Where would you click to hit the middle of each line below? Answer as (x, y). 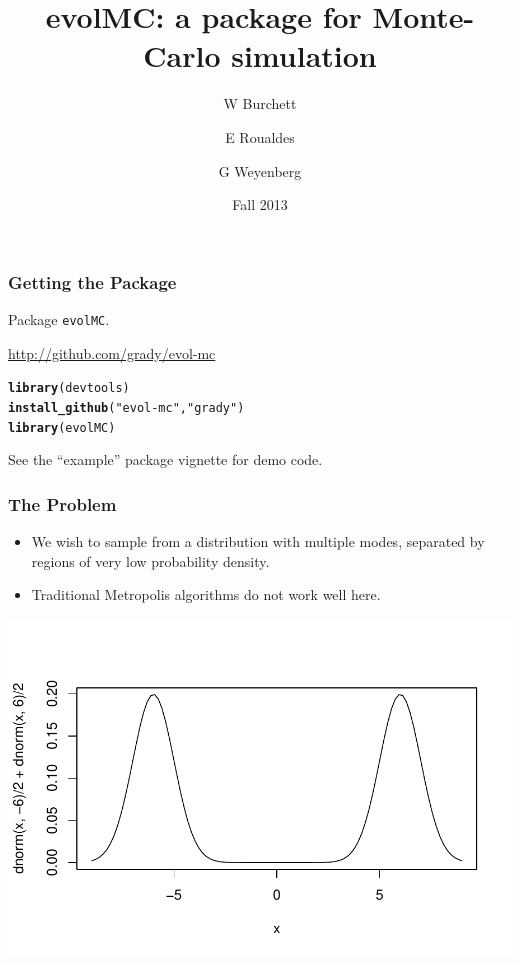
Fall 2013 (260, 204)
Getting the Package (92, 281)
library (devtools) (69, 388)
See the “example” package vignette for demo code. (165, 459)
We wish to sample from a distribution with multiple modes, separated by (258, 541)
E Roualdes (260, 136)
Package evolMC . (59, 318)
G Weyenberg (260, 170)
